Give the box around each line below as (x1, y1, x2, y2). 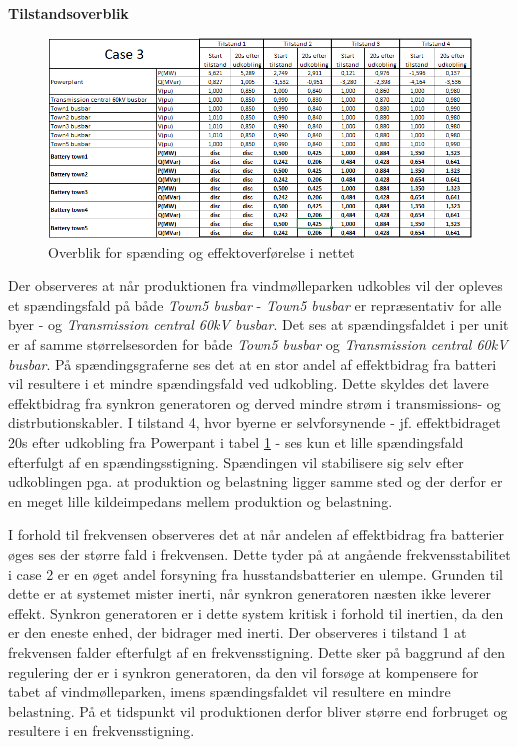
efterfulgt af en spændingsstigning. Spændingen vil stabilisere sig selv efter (8, 451, 464, 472)
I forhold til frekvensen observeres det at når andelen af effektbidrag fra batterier (8, 524, 505, 545)
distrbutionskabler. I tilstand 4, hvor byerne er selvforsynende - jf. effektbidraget (8, 412, 501, 433)
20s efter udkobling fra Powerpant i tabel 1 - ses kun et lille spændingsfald (8, 432, 464, 452)
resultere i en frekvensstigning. (8, 720, 195, 741)
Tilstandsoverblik (8, 3, 129, 23)
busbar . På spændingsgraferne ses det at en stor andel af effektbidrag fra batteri (8, 353, 497, 374)
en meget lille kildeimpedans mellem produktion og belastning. (8, 490, 393, 511)
